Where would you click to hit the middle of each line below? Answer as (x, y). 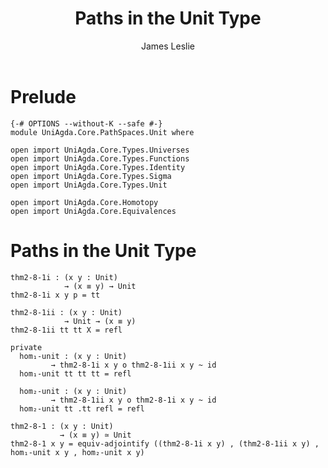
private (26, 347)
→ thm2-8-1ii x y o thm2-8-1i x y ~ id (133, 400)
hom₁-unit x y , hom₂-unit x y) (77, 452)
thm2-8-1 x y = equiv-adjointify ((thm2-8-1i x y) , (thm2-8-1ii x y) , (165, 443)
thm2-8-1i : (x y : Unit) (64, 277)
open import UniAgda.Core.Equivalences (93, 211)
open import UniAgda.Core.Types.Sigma (91, 176)
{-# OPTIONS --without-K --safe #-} (86, 123)
